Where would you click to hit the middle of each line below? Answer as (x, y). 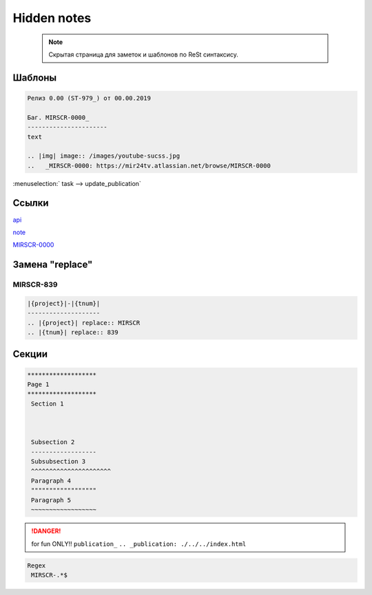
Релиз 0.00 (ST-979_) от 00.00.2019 (89, 98)
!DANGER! (46, 531)
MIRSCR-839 (35, 284)
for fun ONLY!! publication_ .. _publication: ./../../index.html (139, 543)
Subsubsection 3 (59, 462)
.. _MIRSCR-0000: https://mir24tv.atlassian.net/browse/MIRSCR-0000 (149, 166)
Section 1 (48, 404)
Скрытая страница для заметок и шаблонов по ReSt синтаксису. (144, 54)
